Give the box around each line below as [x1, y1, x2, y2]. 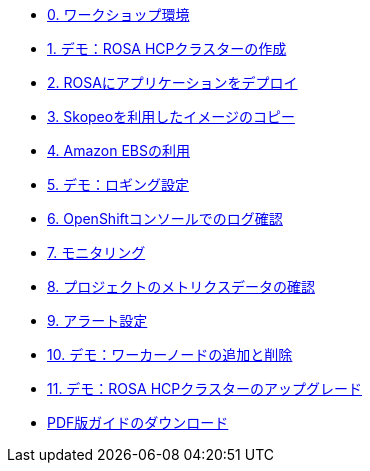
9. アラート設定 [47, 312, 148, 329]
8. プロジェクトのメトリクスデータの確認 [47, 278, 315, 295]
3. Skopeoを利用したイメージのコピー [47, 108, 295, 125]
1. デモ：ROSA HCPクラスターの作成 [47, 40, 287, 57]
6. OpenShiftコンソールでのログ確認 [47, 210, 283, 227]
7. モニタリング [47, 244, 146, 261]
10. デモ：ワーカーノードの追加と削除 [47, 346, 293, 363]
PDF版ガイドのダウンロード [47, 414, 229, 431]
